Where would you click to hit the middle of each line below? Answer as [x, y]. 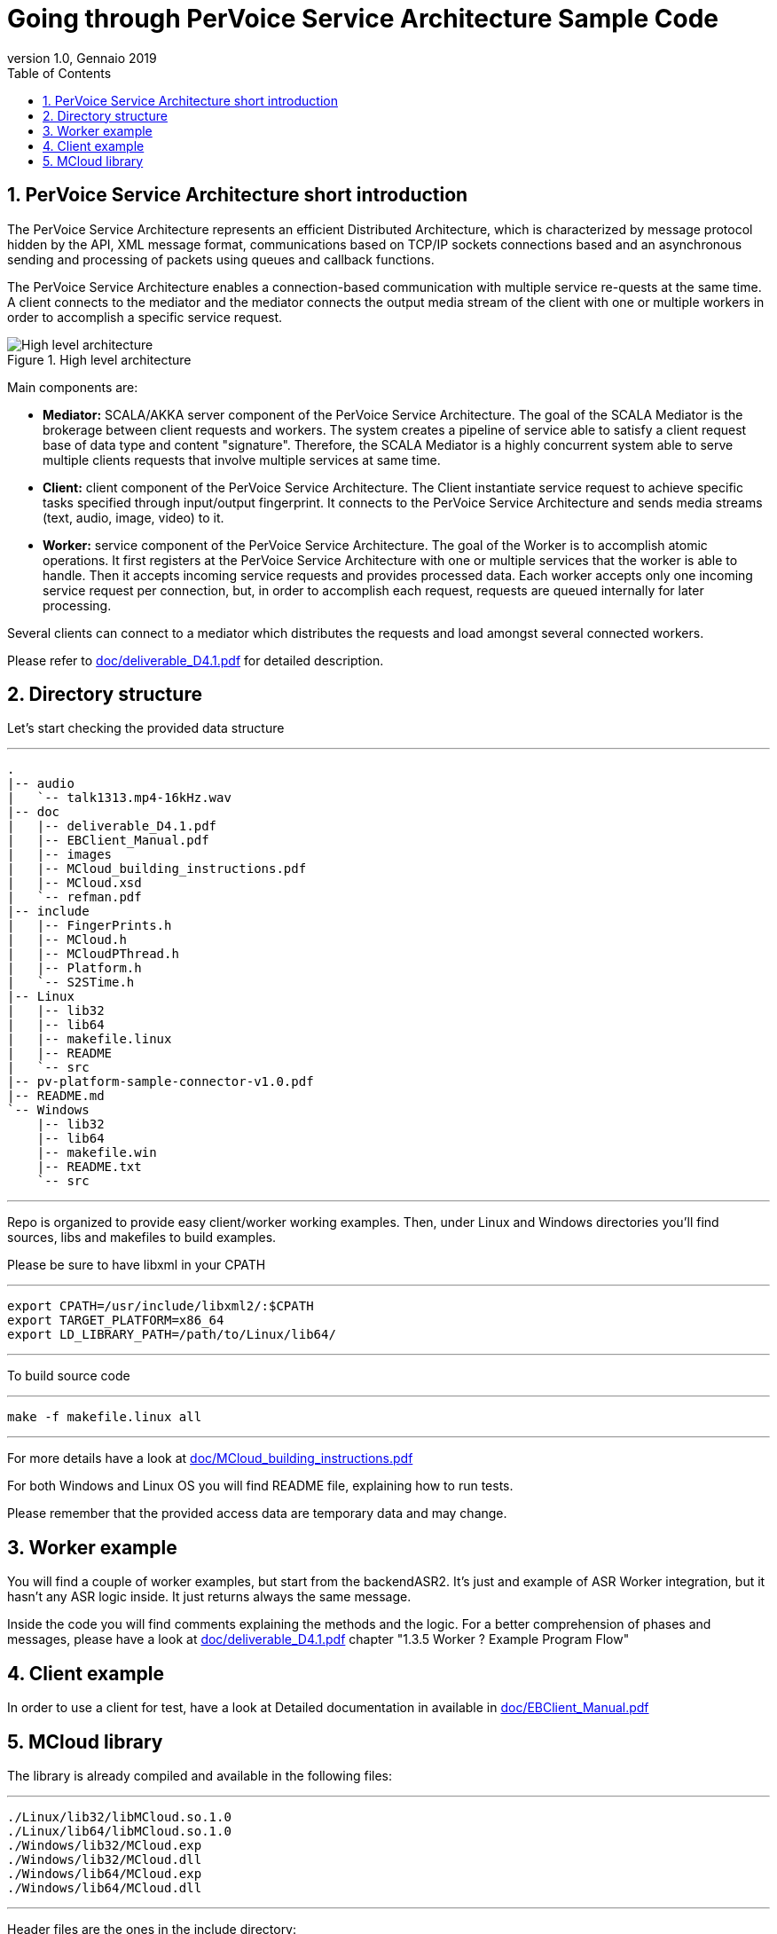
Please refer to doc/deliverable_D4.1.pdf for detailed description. [196, 660]
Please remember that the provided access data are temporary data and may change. [257, 1513]
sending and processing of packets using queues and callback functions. [221, 259]
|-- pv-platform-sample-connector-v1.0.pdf [161, 1082]
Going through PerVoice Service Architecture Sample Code [363, 19]
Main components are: [73, 387]
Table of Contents [59, 73]
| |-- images [60, 855]
